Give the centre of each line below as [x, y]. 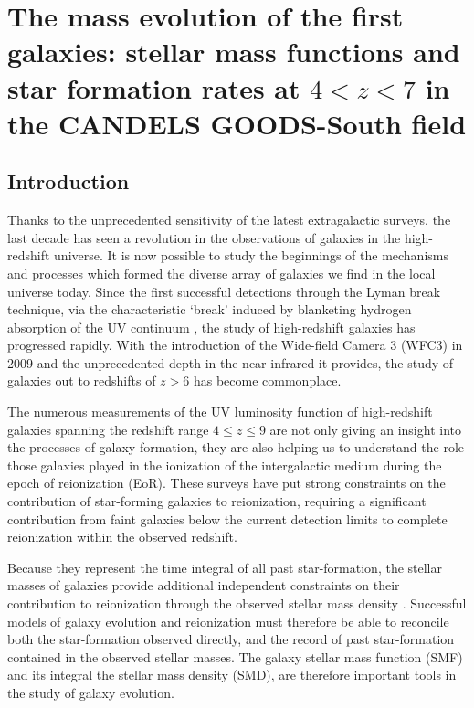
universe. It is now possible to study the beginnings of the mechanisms [251, 255]
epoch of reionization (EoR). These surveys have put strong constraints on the [226, 483]
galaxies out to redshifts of [82, 380]
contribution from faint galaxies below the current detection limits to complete [227, 518]
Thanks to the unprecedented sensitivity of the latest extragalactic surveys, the [229, 220]
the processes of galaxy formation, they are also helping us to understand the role [236, 447]
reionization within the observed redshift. [122, 537]
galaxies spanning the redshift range [108, 429]
